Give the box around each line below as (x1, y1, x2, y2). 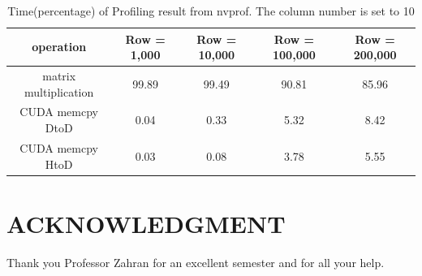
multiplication (24, 83, 94, 100)
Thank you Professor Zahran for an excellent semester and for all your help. (6, 253, 385, 270)
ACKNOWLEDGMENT (6, 206, 286, 239)
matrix (42, 67, 76, 84)
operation (32, 38, 87, 55)
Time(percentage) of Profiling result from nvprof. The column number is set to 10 (7, 2, 415, 19)
